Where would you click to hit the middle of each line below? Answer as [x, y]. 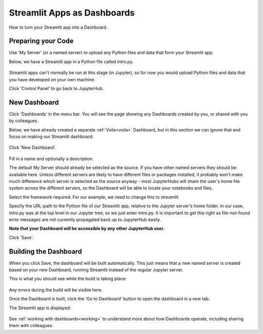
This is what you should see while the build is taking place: [68, 279]
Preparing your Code [41, 41]
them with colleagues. [31, 326]
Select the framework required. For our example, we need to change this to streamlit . [94, 197]
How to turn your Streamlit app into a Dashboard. [58, 27]
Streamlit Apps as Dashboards [72, 13]
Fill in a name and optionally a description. [51, 159]
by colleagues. [24, 121]
